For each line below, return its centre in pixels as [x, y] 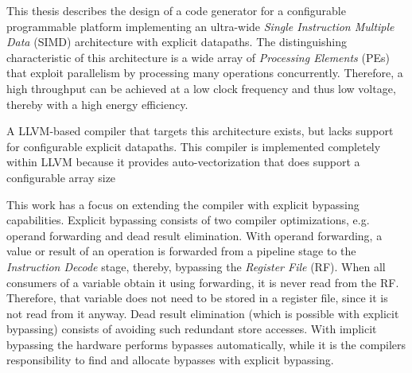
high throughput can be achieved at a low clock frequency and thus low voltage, [201, 88]
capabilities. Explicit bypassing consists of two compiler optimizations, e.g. [188, 220]
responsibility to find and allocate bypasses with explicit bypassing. [170, 360]
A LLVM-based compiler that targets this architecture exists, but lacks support [200, 131]
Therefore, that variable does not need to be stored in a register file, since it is [197, 298]
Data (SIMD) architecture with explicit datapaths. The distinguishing [177, 42]
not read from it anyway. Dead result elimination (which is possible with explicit [203, 313]
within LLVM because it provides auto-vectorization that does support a [183, 162]
